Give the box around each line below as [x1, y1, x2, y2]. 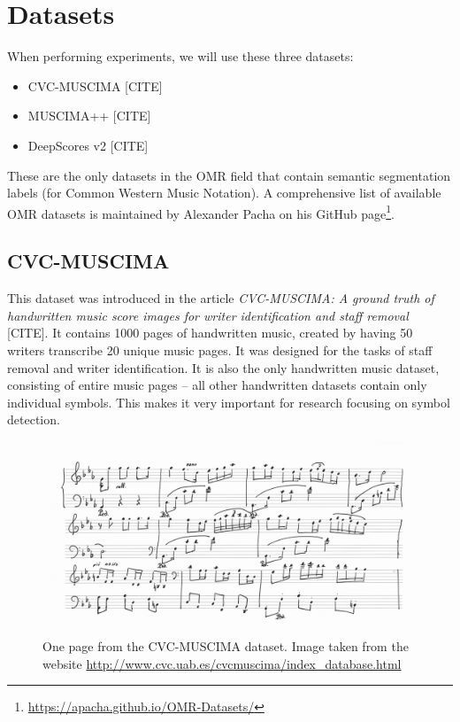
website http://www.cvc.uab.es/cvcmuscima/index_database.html [42, 654, 402, 672]
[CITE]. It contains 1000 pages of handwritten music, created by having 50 [7, 323, 413, 342]
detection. [7, 410, 60, 429]
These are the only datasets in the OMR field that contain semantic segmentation [7, 166, 451, 184]
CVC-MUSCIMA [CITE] [27, 76, 163, 95]
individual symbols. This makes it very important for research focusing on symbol [7, 392, 450, 411]
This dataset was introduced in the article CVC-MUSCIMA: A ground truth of [7, 289, 434, 307]
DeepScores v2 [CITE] [27, 136, 149, 154]
